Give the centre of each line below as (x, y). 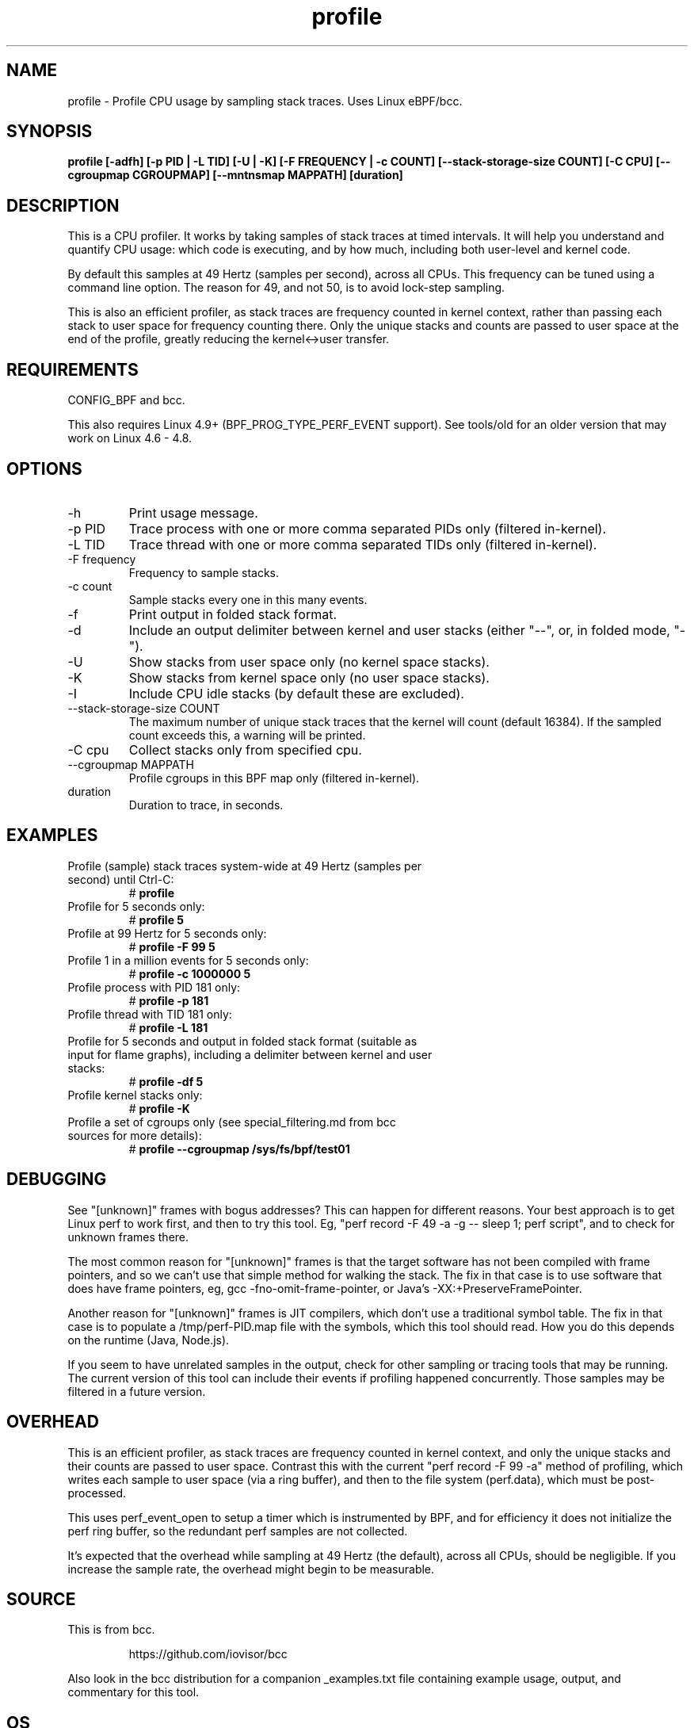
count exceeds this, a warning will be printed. (247, 735)
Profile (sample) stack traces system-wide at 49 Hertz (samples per (245, 866)
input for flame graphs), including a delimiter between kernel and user (250, 1054)
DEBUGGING (57, 1179)
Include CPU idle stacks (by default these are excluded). (296, 693)
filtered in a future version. (137, 1391)
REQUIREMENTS (72, 369)
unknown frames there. (128, 1237)
